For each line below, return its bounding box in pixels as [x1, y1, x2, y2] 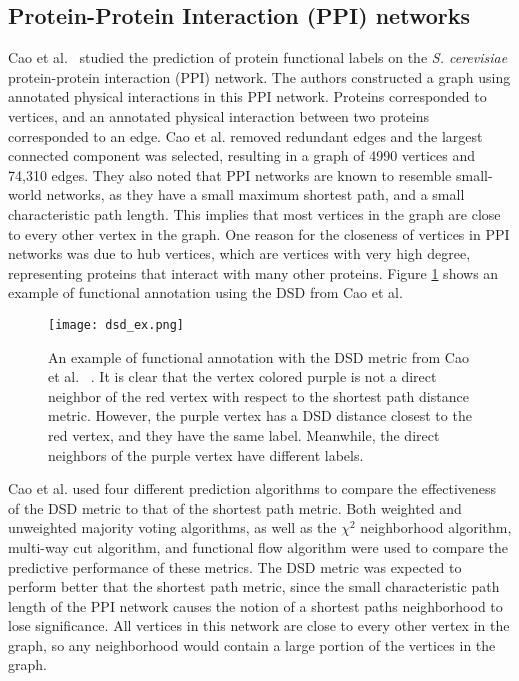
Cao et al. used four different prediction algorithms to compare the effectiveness [8, 478, 497, 499]
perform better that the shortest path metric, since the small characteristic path [8, 576, 500, 597]
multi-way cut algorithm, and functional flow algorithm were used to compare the [8, 536, 508, 557]
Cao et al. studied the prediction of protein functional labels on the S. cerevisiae [8, 47, 508, 68]
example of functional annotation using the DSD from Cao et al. [8, 282, 403, 303]
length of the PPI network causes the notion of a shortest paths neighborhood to [8, 595, 503, 616]
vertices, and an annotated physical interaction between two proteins [8, 105, 430, 126]
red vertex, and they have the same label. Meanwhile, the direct [48, 424, 440, 445]
